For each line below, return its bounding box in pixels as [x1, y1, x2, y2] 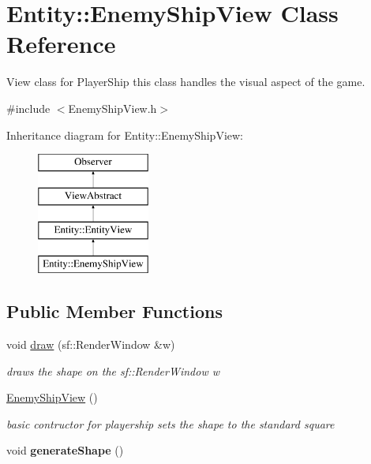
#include [6, 99, 51, 116]
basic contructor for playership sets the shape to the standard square [6, 415, 335, 432]
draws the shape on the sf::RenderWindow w [6, 362, 219, 379]
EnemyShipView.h [68, 99, 157, 116]
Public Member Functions [6, 299, 223, 324]
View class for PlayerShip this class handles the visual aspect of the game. [6, 73, 365, 90]
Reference [6, 28, 116, 60]
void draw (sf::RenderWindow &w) [6, 336, 175, 353]
